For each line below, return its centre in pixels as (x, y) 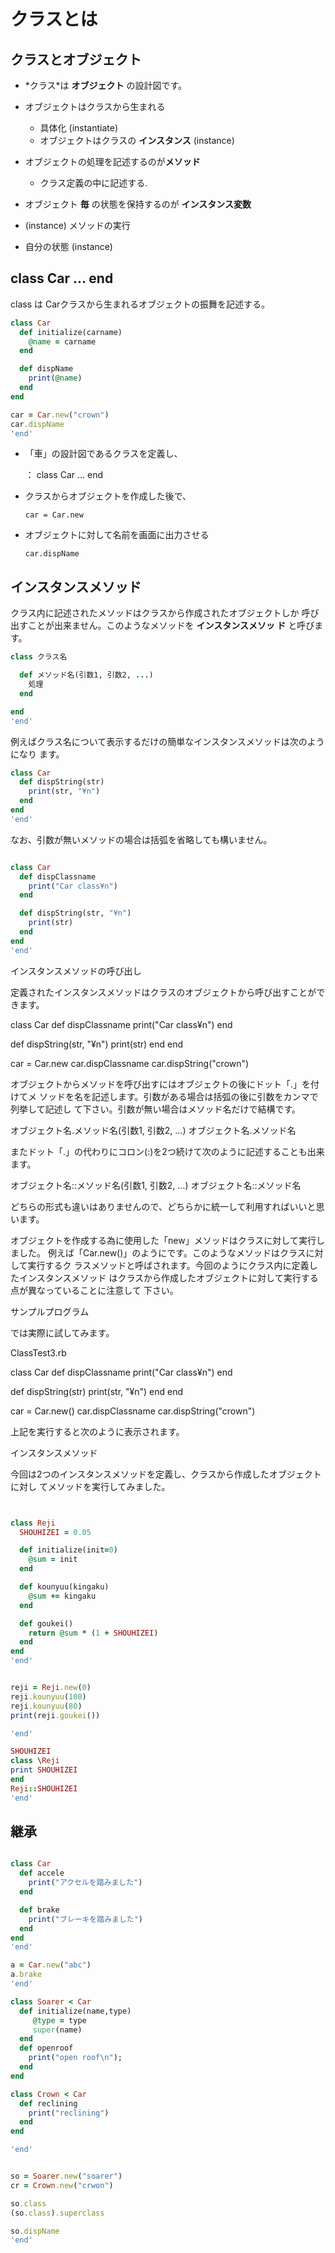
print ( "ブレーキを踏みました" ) (86, 1919)
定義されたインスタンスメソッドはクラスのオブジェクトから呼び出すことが (163, 992)
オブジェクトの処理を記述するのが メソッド (112, 161)
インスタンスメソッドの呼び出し (76, 971)
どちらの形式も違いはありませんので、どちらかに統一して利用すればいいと (163, 1206)
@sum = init (53, 1560)
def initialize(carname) (71, 332)
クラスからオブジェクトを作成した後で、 (108, 496)
